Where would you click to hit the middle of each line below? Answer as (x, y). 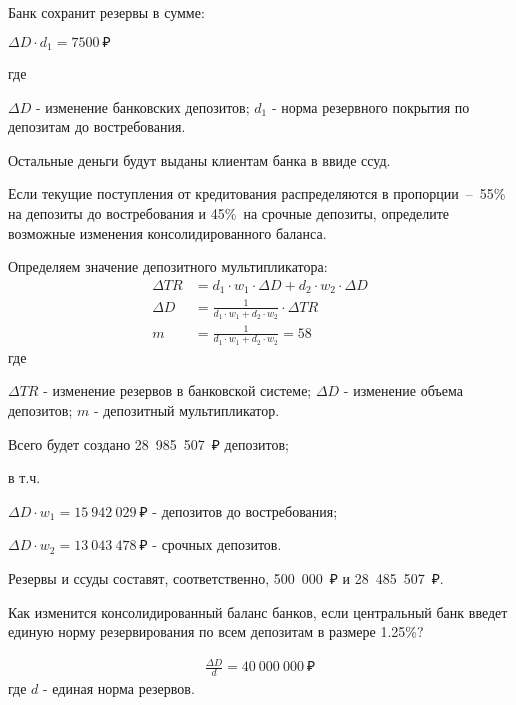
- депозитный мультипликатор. (186, 410)
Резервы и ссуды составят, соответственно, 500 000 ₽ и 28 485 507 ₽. (226, 578)
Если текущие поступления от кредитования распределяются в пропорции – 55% (257, 193)
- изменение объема (403, 390)
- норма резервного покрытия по (370, 106)
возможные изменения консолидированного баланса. (167, 232)
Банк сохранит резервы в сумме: (106, 12)
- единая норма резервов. (118, 688)
